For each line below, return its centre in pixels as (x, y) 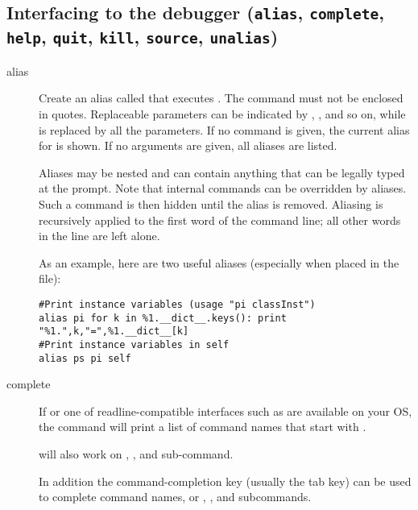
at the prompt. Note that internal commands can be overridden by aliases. (223, 188)
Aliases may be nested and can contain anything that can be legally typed (222, 172)
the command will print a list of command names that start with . (203, 427)
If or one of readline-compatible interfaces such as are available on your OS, (226, 410)
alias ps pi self (85, 358)
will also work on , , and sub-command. (136, 453)
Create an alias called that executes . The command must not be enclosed (221, 98)
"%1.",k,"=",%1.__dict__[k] (114, 332)
